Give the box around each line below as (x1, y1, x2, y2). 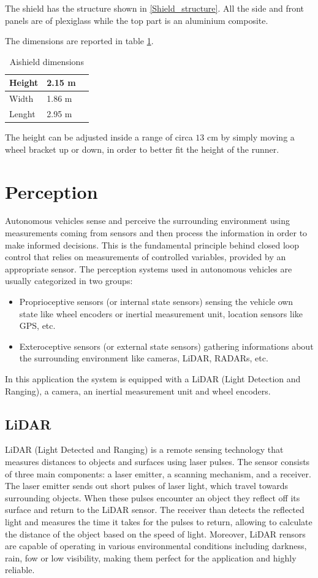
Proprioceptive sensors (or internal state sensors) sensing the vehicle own (19, 295, 293, 308)
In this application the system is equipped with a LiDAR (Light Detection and (5, 372, 301, 385)
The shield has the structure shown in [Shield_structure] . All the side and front (5, 2, 304, 14)
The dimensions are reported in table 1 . (5, 34, 154, 47)
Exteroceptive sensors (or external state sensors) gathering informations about (19, 339, 314, 352)
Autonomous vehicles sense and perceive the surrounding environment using (5, 214, 290, 227)
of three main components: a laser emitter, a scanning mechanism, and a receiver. (5, 467, 311, 480)
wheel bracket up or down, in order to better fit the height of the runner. (5, 142, 279, 155)
